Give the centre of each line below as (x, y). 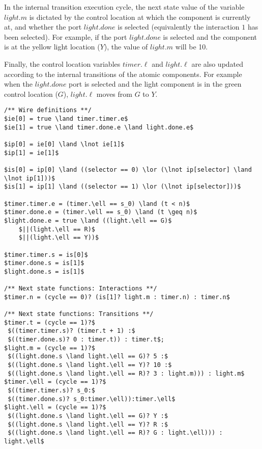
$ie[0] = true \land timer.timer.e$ (66, 119)
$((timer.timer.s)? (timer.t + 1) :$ (71, 331)
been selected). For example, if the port (66, 36)
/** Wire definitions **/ (48, 110)
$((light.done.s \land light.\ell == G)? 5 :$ (88, 356)
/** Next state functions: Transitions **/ (79, 314)
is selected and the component (210, 36)
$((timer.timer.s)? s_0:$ (51, 390)
